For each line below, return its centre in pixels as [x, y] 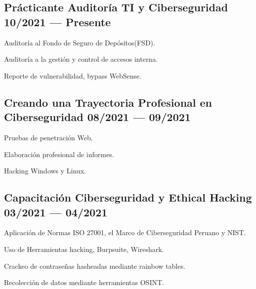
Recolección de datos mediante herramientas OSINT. [84, 282]
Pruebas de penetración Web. [48, 137]
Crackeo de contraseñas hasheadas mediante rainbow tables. [95, 266]
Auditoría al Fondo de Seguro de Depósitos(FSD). [80, 42]
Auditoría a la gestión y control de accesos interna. [81, 59]
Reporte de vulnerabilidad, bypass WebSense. [73, 75]
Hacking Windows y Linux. [45, 171]
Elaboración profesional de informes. [59, 154]
